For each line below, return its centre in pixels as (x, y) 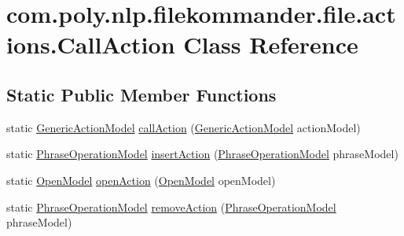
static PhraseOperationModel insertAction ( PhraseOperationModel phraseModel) (202, 154)
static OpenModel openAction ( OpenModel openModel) (141, 180)
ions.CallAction (91, 44)
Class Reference (271, 44)
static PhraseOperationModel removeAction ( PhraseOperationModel (171, 206)
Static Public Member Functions (141, 94)
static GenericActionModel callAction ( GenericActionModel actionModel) (184, 127)
